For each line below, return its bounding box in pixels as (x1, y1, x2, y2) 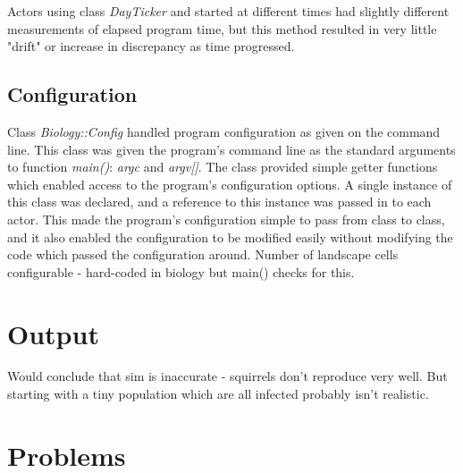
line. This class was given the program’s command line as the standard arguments (7, 139, 456, 158)
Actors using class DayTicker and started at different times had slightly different (7, 2, 450, 20)
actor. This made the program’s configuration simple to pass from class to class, (7, 209, 445, 228)
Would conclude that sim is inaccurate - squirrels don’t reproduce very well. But (7, 367, 448, 385)
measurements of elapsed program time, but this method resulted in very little (7, 19, 437, 38)
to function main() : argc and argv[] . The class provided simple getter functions (7, 157, 438, 176)
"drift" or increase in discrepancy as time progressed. (7, 37, 295, 55)
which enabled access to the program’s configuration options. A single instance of (7, 174, 452, 193)
